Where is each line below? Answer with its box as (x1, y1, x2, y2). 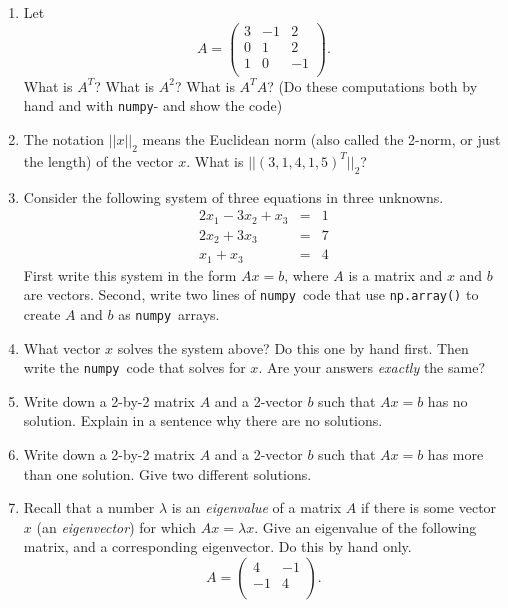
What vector (23, 337, 101, 358)
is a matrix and (348, 264, 443, 285)
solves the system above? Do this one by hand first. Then (117, 337, 469, 358)
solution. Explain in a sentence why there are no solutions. (23, 410, 383, 431)
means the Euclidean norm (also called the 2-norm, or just (142, 129, 501, 150)
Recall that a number (23, 497, 155, 518)
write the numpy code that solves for (23, 357, 246, 378)
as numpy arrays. (118, 303, 220, 324)
